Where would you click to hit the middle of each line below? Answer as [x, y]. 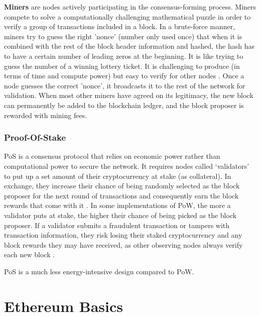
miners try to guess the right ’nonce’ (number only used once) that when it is [123, 36]
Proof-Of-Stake [35, 137]
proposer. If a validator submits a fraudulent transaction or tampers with [117, 225]
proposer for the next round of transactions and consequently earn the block [121, 195]
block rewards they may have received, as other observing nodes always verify [123, 244]
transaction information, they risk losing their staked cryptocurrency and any [123, 235]
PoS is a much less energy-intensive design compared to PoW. [99, 271]
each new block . [30, 254]
